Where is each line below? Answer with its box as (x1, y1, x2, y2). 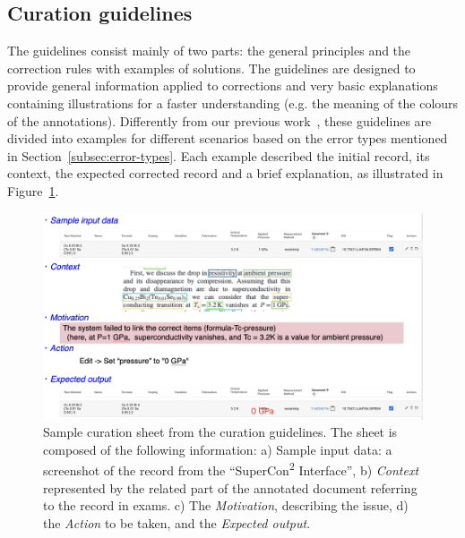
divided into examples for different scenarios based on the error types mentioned (7, 129, 448, 148)
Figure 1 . (7, 181, 59, 200)
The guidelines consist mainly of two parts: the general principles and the (7, 41, 411, 60)
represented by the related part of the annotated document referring (43, 478, 418, 497)
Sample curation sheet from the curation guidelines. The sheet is (43, 423, 398, 441)
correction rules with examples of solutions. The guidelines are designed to (7, 58, 416, 77)
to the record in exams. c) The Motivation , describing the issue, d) (43, 496, 409, 515)
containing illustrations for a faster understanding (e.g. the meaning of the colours (7, 93, 459, 112)
